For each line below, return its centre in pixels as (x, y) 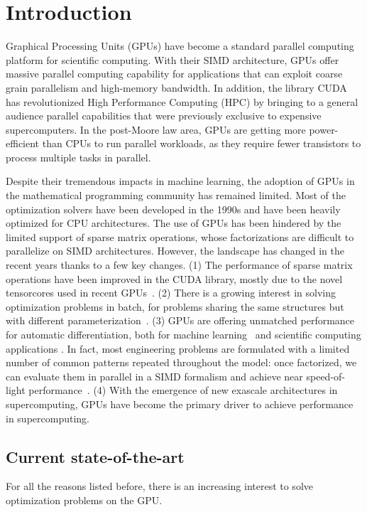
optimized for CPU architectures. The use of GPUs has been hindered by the (174, 223)
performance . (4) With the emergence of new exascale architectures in (183, 390)
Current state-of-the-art (95, 456)
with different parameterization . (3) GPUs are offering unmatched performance (180, 320)
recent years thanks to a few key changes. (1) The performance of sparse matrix (179, 265)
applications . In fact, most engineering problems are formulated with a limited (178, 348)
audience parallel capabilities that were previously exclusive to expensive (164, 116)
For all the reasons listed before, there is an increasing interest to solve (159, 486)
